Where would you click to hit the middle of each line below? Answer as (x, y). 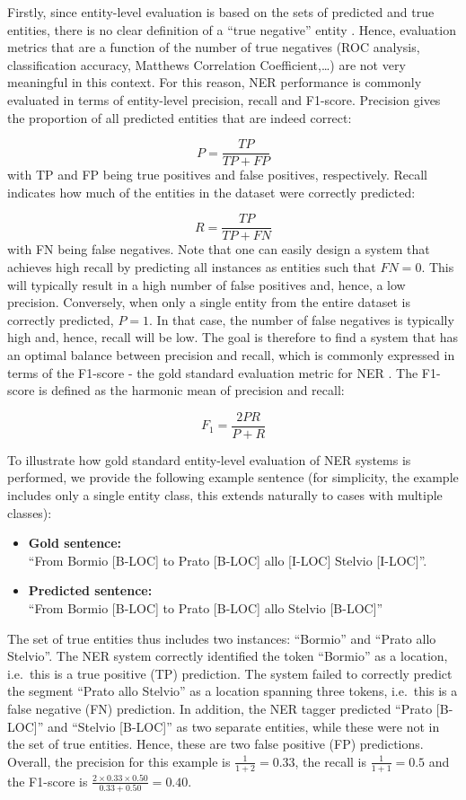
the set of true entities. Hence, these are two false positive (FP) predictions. (215, 744)
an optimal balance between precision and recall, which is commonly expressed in (231, 355)
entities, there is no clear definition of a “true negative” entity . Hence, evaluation (232, 29)
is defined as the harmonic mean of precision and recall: (192, 390)
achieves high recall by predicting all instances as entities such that (192, 267)
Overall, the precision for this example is (119, 761)
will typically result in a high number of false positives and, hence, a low (207, 284)
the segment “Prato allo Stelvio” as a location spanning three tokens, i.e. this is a (233, 691)
